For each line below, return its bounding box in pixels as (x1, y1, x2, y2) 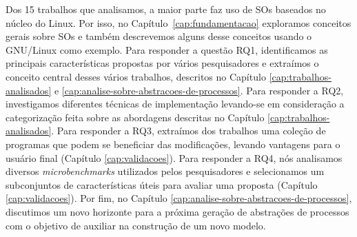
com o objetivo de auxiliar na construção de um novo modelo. (6, 218, 266, 232)
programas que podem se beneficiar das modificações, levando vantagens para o (6, 136, 340, 151)
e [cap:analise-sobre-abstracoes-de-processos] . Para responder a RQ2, (54, 83, 344, 97)
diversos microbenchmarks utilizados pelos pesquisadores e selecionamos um (6, 164, 325, 178)
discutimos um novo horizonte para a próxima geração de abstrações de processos (6, 204, 349, 218)
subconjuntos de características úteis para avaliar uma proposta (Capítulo (6, 177, 318, 192)
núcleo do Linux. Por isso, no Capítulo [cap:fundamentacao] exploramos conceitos (6, 15, 351, 30)
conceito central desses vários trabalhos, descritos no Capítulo (6, 69, 266, 83)
